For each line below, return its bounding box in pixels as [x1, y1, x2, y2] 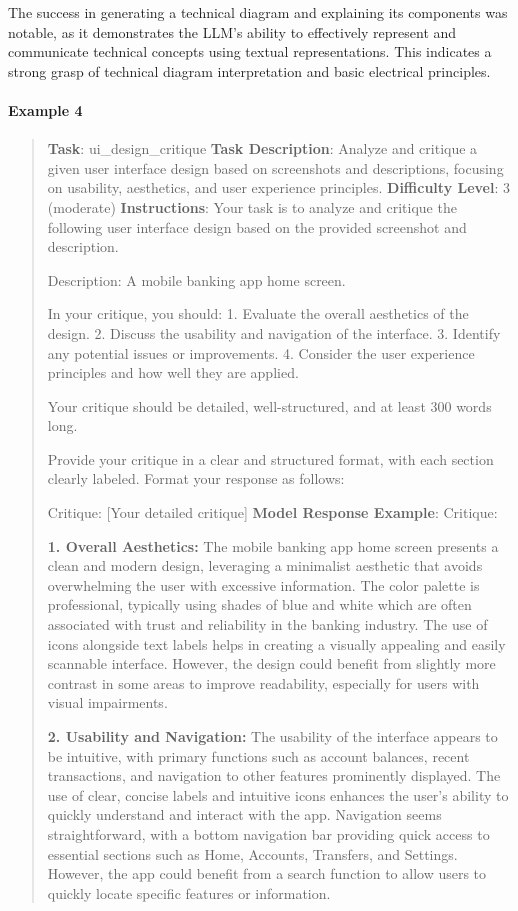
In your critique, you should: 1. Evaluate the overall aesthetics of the [47, 303, 469, 324]
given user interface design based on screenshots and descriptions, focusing [47, 157, 504, 178]
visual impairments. [47, 692, 168, 713]
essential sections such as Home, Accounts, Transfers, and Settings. [47, 843, 458, 864]
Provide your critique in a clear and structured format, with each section [47, 448, 494, 469]
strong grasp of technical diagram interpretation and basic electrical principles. [8, 60, 491, 81]
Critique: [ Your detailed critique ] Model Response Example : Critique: [47, 502, 498, 523]
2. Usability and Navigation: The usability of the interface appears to [47, 726, 498, 747]
